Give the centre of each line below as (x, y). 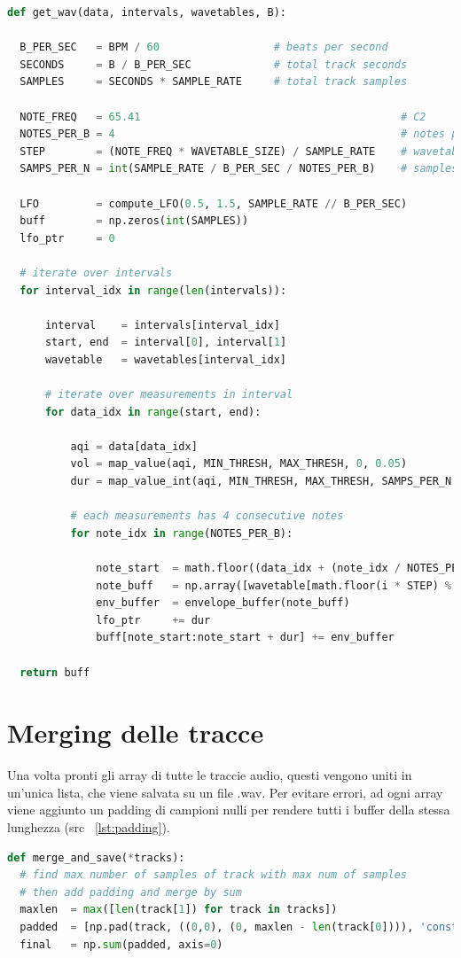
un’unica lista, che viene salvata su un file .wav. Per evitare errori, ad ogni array (225, 792)
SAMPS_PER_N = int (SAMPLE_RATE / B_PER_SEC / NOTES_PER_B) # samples (239, 169)
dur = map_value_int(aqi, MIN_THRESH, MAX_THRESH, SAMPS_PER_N (261, 482)
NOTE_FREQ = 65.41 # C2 (223, 117)
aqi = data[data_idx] (134, 446)
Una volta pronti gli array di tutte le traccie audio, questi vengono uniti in (210, 775)
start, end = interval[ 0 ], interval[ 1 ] (166, 343)
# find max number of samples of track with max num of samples (214, 875)
